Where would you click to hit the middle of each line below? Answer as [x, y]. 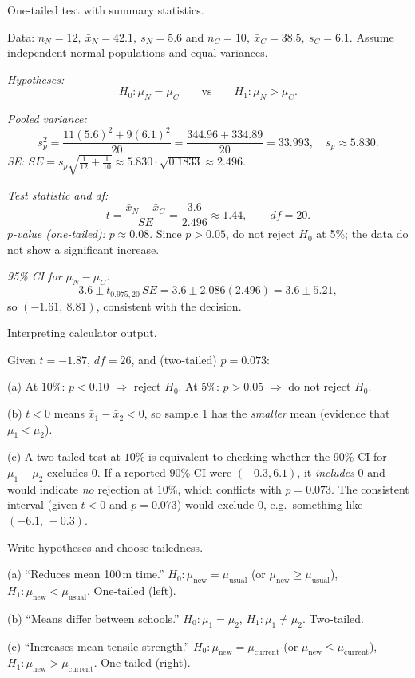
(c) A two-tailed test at [64, 456]
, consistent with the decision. [169, 305]
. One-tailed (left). [131, 590]
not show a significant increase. [83, 249]
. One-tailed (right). [142, 662]
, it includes [326, 472]
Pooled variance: [47, 119]
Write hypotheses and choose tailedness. [105, 547]
